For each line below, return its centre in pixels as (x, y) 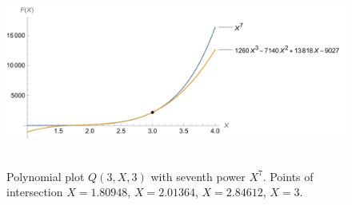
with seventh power (198, 176)
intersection (35, 192)
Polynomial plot (46, 176)
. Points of (288, 176)
